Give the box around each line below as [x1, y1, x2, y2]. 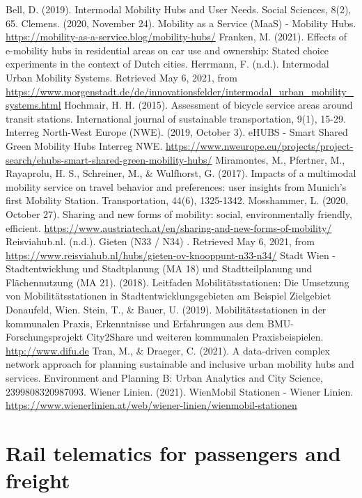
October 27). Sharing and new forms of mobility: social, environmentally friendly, [6, 206, 352, 221]
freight [6, 466, 70, 495]
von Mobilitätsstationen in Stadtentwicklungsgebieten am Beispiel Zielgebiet [6, 288, 331, 303]
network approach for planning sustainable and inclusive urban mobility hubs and [6, 357, 354, 371]
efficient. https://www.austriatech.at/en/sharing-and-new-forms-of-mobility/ [6, 220, 332, 235]
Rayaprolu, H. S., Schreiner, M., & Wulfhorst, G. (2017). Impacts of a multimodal [6, 166, 356, 180]
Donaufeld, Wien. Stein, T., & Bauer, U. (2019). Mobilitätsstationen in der [6, 302, 326, 317]
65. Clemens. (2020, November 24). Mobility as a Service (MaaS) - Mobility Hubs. [6, 15, 356, 30]
